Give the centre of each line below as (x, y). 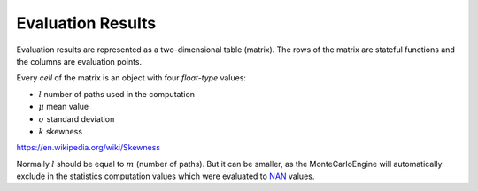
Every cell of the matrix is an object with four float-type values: (131, 78)
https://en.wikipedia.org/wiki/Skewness (89, 148)
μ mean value (63, 107)
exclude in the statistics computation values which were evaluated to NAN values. (166, 176)
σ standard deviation (77, 118)
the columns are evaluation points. (79, 61)
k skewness (61, 131)
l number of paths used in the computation (116, 94)
